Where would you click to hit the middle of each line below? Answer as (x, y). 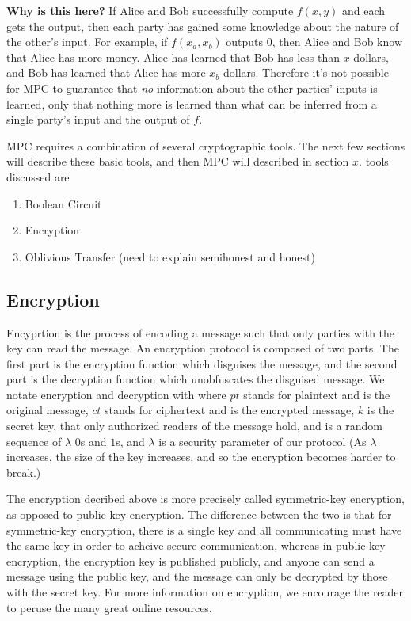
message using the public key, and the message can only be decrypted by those (197, 576)
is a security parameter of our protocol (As (263, 441)
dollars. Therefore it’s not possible (306, 72)
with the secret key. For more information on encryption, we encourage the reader (205, 592)
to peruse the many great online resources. (109, 607)
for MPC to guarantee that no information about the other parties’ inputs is (192, 88)
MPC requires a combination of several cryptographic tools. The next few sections (206, 145)
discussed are (38, 176)
